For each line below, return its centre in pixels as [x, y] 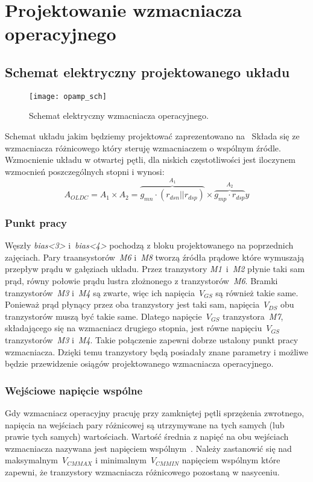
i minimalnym [121, 460]
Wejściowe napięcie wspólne [74, 390]
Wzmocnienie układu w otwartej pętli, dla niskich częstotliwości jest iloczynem [150, 160]
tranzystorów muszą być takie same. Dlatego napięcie [103, 316]
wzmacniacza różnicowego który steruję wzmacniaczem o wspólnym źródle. [143, 147]
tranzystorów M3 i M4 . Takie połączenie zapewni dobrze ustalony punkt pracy [152, 340]
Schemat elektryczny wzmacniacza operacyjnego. [119, 116]
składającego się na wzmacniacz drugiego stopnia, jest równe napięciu [134, 328]
